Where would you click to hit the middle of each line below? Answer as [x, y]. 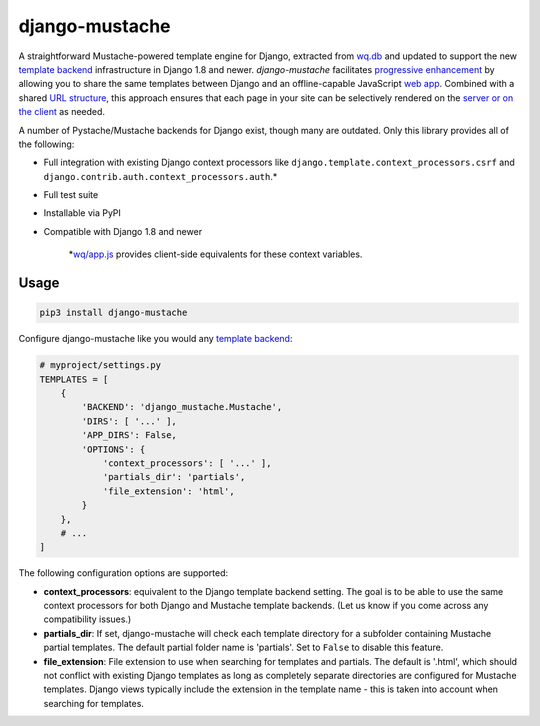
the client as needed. [61, 112]
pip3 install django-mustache [113, 313]
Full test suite [71, 195]
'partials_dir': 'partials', [174, 477]
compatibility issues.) [87, 619]
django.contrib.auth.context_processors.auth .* [160, 176]
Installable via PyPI [82, 213]
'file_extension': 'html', [168, 491]
